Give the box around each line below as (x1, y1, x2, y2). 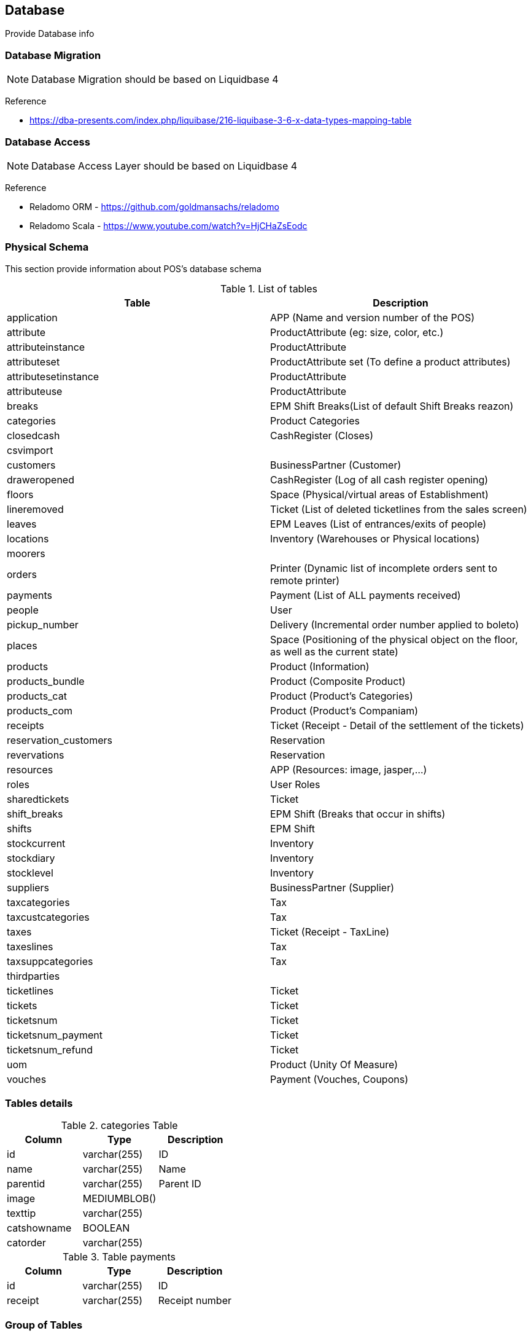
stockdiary (7, 851, 55, 864)
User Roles (270, 778, 320, 791)
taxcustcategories (7, 910, 90, 923)
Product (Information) (270, 660, 370, 673)
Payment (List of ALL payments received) (270, 588, 461, 601)
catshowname (7, 1222, 72, 1235)
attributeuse (7, 385, 63, 397)
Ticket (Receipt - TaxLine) (270, 925, 390, 938)
